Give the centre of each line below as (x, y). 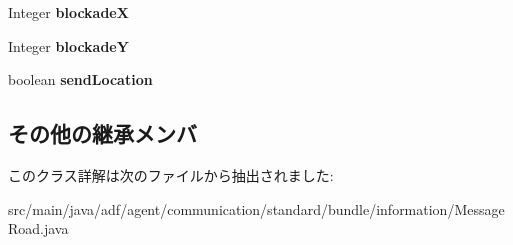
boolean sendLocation (80, 79)
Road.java (38, 228)
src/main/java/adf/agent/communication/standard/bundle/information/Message (256, 208)
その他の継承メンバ (102, 133)
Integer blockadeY (68, 45)
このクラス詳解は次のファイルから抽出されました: (171, 174)
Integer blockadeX (68, 12)
